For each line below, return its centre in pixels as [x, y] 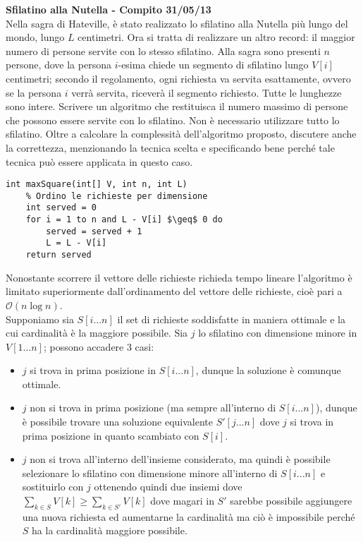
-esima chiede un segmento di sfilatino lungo [213, 65]
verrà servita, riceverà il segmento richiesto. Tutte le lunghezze [207, 92]
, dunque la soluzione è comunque [268, 370]
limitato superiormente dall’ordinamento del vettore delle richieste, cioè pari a [174, 291]
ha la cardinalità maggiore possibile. [110, 530]
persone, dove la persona [59, 65]
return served [59, 255]
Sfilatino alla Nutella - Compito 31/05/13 [109, 9]
